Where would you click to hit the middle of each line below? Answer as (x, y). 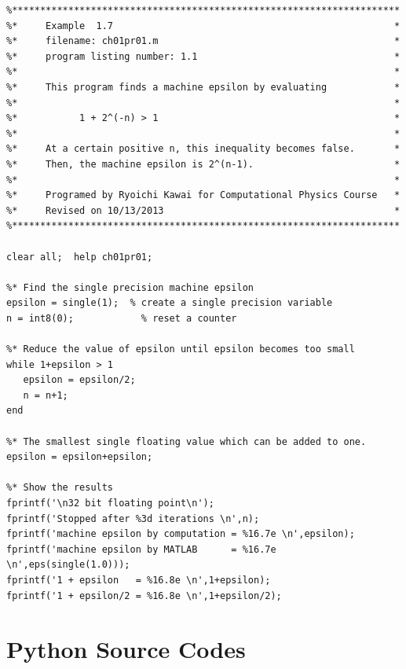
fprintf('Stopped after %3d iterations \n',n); (133, 518)
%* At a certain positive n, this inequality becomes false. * (203, 149)
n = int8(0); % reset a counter (122, 318)
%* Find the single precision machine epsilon (130, 287)
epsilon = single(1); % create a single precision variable (170, 303)
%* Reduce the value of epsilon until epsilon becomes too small (181, 349)
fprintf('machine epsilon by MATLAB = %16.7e (141, 549)
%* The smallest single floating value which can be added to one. (187, 441)
